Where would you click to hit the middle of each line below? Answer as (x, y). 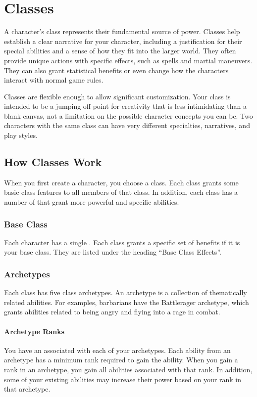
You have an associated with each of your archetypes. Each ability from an (117, 350)
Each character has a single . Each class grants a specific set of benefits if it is (122, 242)
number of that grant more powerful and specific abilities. (92, 202)
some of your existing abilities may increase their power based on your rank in (123, 379)
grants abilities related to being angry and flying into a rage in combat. (112, 312)
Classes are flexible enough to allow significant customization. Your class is (117, 96)
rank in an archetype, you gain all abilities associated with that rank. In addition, (128, 370)
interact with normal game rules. (54, 80)
